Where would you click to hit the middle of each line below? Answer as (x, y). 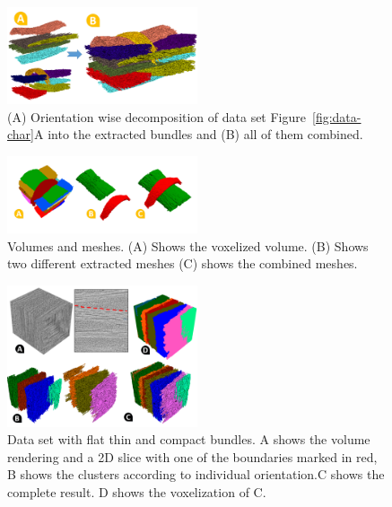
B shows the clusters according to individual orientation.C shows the (196, 474)
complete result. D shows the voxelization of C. (137, 491)
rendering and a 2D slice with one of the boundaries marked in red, (192, 456)
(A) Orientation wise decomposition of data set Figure (157, 116)
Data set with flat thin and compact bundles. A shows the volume (189, 439)
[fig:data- (337, 116)
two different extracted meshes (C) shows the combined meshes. (183, 263)
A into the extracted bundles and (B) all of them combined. (199, 134)
